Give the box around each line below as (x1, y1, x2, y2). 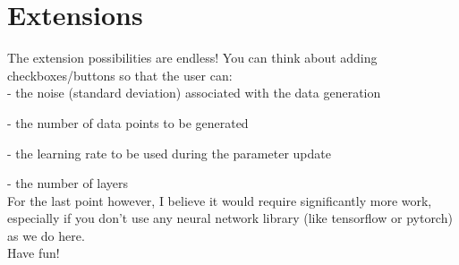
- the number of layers (7, 174, 129, 192)
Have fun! (7, 244, 60, 262)
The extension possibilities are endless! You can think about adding (7, 48, 378, 67)
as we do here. (7, 226, 85, 244)
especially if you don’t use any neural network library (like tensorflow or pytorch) (7, 209, 453, 227)
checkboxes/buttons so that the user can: (7, 65, 233, 84)
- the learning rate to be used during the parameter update (7, 143, 331, 162)
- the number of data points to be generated (7, 113, 249, 132)
